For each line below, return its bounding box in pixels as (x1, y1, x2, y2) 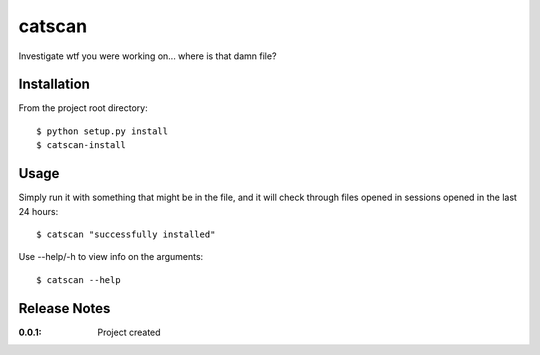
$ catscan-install (36, 140, 127, 151)
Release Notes (18, 300, 111, 317)
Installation (18, 76, 90, 93)
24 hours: (18, 205, 59, 217)
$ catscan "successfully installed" (36, 228, 216, 240)
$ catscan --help (36, 274, 121, 285)
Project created (97, 326, 161, 338)
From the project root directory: (18, 102, 149, 114)
